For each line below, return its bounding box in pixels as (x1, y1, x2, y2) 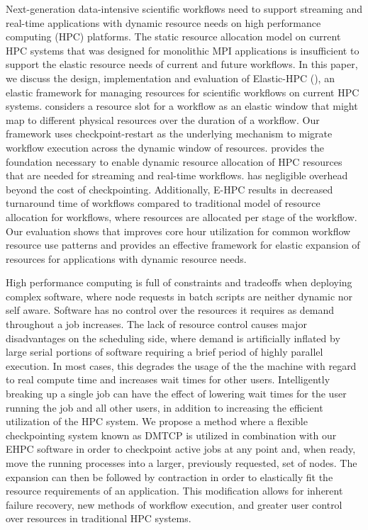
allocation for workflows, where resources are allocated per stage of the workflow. (6, 209, 357, 224)
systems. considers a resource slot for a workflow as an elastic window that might (6, 98, 358, 113)
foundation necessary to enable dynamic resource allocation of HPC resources (6, 154, 342, 169)
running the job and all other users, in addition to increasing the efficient (6, 400, 323, 415)
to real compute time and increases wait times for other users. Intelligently (6, 372, 330, 387)
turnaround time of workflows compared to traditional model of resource (6, 196, 320, 210)
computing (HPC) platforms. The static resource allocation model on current (6, 29, 341, 44)
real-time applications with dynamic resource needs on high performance (6, 15, 321, 30)
